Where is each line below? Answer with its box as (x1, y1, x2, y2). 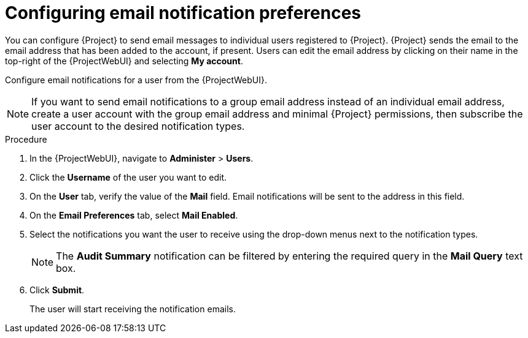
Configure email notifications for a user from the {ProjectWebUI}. (5, 74, 267, 85)
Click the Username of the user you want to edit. (29, 171, 227, 182)
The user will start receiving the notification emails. (29, 303, 236, 314)
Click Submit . (29, 284, 85, 295)
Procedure (5, 133, 47, 145)
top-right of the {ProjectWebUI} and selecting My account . (5, 55, 243, 66)
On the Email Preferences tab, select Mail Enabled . (29, 209, 238, 220)
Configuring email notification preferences (5, 2, 361, 23)
